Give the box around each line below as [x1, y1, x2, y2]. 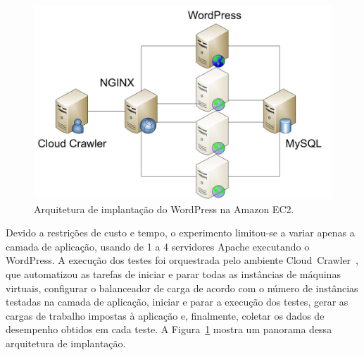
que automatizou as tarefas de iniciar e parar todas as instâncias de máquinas [6, 267, 341, 282]
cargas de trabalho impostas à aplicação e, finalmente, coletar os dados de [6, 308, 325, 323]
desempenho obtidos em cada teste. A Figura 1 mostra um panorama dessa [6, 322, 332, 337]
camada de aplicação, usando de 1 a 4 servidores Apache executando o [6, 239, 310, 253]
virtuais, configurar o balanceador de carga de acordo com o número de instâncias [6, 280, 358, 295]
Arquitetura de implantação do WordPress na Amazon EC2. [34, 201, 294, 216]
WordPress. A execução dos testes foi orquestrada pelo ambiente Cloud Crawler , [6, 253, 358, 267]
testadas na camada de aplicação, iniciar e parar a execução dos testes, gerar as [6, 294, 349, 309]
